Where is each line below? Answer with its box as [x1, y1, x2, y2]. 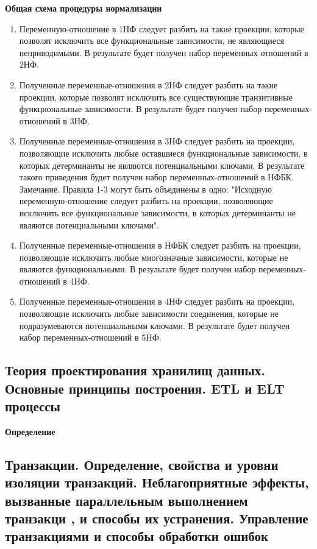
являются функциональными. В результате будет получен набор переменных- [19, 263, 307, 275]
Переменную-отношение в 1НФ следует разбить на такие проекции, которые [19, 22, 304, 35]
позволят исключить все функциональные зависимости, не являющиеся [19, 34, 284, 47]
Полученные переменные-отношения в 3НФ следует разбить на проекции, [19, 135, 295, 147]
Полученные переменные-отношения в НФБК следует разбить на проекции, [19, 239, 301, 252]
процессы [5, 397, 60, 416]
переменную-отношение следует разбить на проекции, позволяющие [19, 194, 273, 207]
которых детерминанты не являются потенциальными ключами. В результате [19, 158, 305, 171]
